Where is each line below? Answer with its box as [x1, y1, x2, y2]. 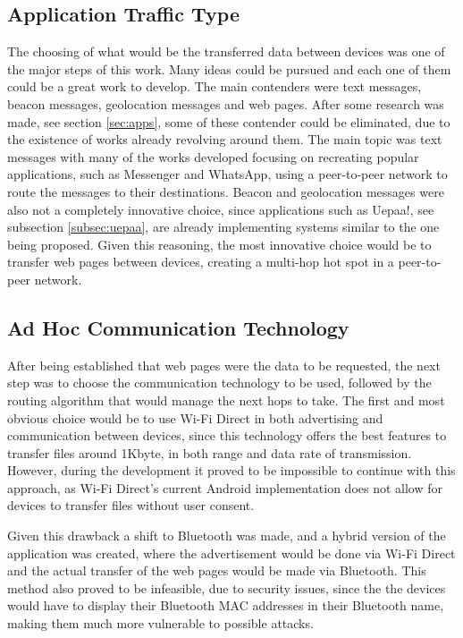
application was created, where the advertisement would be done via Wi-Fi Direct [7, 543, 456, 562]
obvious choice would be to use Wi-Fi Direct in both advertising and [7, 408, 383, 427]
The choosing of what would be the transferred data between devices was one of [7, 42, 445, 61]
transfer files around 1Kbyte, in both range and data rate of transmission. [7, 443, 412, 462]
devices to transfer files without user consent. [7, 496, 255, 515]
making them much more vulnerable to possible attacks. [7, 614, 314, 633]
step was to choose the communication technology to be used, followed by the [7, 373, 432, 392]
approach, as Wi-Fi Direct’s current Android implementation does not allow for [7, 478, 442, 497]
